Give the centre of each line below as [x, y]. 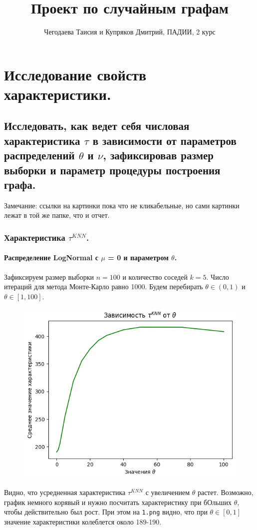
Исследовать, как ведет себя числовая [97, 126]
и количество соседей [155, 276]
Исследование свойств [75, 74]
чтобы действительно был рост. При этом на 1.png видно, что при [106, 512]
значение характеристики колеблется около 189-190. [83, 521]
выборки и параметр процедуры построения [112, 170]
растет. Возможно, [225, 492]
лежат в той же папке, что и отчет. [57, 215]
